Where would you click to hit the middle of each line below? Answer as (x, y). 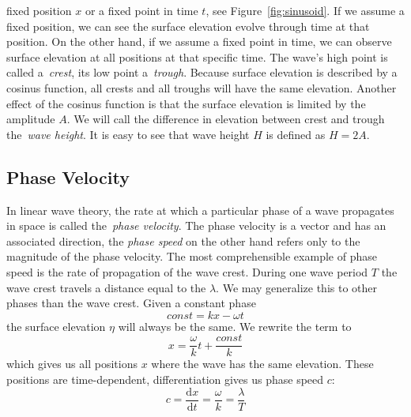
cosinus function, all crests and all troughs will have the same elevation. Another (202, 87)
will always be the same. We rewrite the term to (235, 326)
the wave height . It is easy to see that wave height (128, 134)
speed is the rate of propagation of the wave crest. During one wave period (187, 271)
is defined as (296, 134)
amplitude (31, 119)
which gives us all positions (72, 364)
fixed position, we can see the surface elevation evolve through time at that (188, 26)
